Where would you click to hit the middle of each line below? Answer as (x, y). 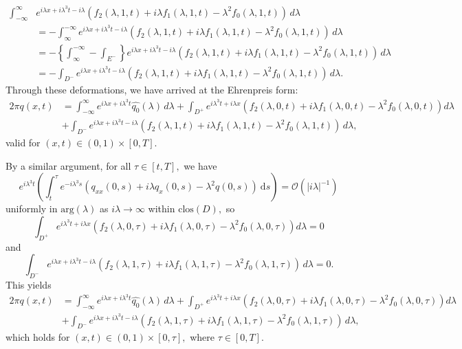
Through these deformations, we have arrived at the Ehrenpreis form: (152, 90)
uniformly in (32, 209)
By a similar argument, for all (68, 165)
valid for (23, 142)
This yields (29, 284)
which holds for (38, 337)
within (162, 209)
